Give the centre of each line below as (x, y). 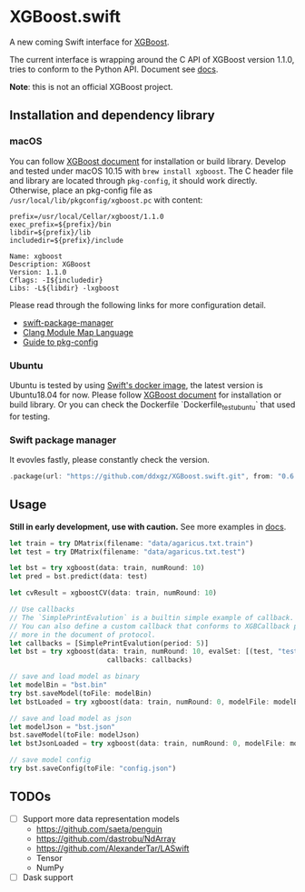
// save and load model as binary (75, 677)
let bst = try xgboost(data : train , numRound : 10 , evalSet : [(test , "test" (156, 652)
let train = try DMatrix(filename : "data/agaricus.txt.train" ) (132, 543)
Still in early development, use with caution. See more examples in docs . (148, 526)
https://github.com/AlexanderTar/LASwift (113, 848)
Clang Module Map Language (78, 332)
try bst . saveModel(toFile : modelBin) (81, 693)
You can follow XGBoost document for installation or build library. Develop (148, 161)
